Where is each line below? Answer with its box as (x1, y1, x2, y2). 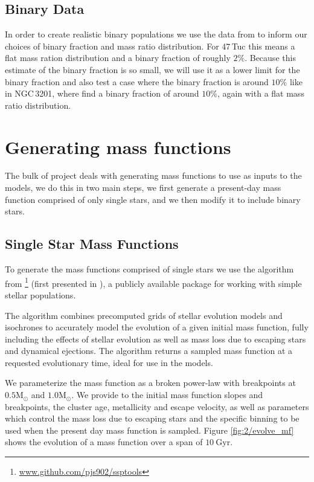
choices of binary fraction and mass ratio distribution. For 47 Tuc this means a (5, 39, 295, 52)
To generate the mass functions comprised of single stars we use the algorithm (5, 263, 294, 275)
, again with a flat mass (217, 87, 304, 100)
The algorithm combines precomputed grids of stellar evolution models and (5, 309, 283, 321)
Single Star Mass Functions (5, 234, 179, 253)
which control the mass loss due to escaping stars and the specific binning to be (5, 412, 300, 425)
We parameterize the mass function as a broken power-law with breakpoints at (5, 376, 296, 389)
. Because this (245, 51, 296, 64)
